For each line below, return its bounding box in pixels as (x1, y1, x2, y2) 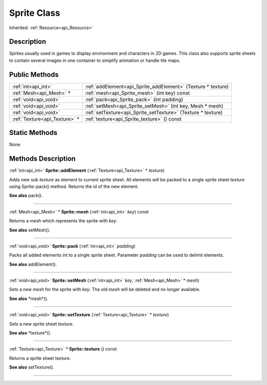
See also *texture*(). (9, 330, 51, 336)
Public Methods (9, 70, 59, 79)
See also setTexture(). (9, 364, 54, 370)
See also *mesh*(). (9, 296, 48, 301)
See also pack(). (9, 193, 43, 199)
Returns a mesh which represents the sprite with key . (9, 218, 118, 224)
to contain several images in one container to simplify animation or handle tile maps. (9, 57, 180, 63)
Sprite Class (9, 7, 60, 18)
